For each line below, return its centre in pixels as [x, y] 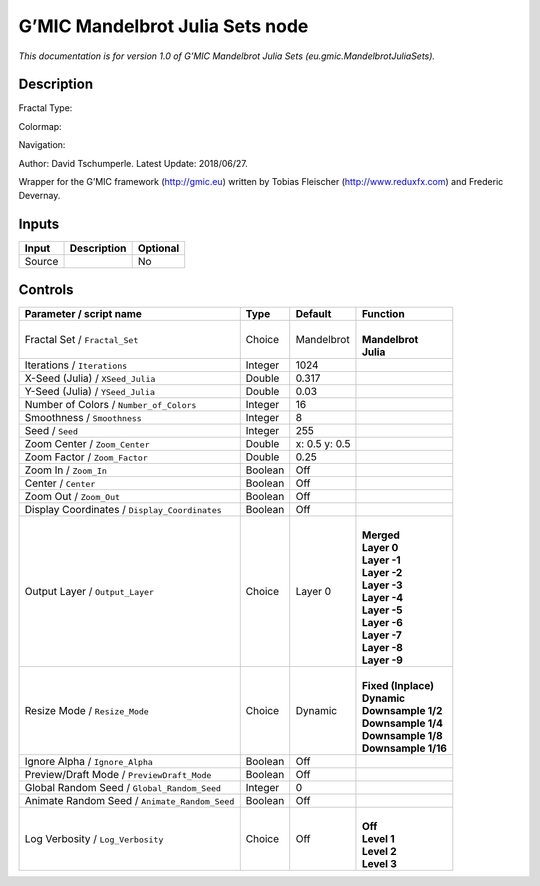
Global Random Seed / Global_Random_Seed [123, 787]
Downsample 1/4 [402, 723]
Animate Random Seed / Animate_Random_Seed [129, 800]
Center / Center [60, 483]
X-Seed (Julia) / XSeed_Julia [90, 378]
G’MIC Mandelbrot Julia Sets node [163, 26]
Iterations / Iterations [76, 365]
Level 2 [379, 851]
